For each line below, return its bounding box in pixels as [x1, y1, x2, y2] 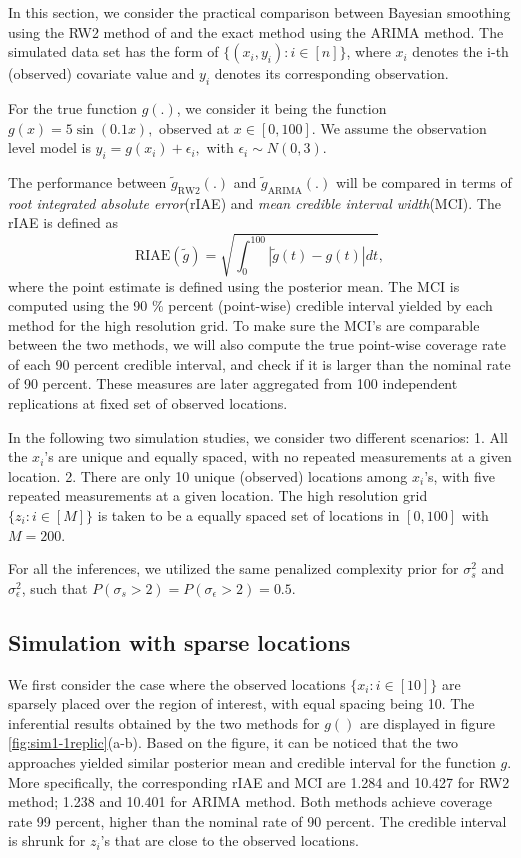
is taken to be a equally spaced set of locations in [97, 505, 400, 526]
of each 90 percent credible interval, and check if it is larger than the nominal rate [8, 353, 511, 374]
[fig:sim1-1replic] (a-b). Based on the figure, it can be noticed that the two [8, 732, 458, 753]
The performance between [8, 171, 167, 192]
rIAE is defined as [8, 212, 119, 233]
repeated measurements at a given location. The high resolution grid [8, 485, 428, 506]
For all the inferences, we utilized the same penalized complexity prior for [8, 558, 459, 579]
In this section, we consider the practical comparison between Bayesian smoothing [8, 2, 511, 22]
